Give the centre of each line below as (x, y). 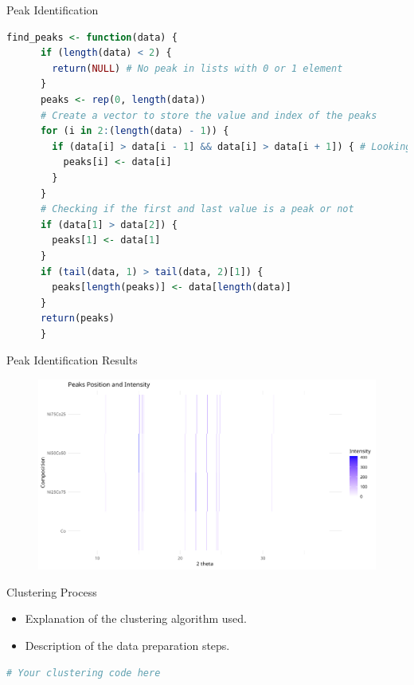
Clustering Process (52, 591)
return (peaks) (78, 319)
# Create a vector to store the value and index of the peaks (209, 115)
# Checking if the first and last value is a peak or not (197, 209)
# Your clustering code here (84, 673)
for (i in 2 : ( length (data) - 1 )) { (135, 131)
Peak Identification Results (72, 360)
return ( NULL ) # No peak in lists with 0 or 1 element (197, 68)
